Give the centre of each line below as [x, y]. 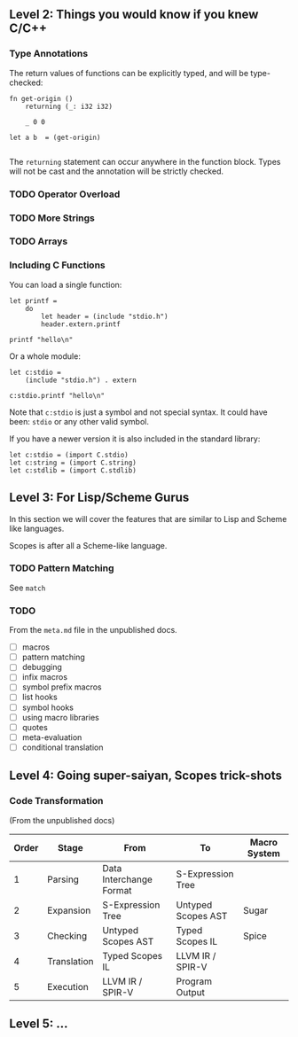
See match [27, 588]
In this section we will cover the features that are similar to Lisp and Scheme [148, 518]
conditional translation [63, 747]
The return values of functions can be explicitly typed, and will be [129, 73]
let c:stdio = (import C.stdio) [69, 455]
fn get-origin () [41, 98]
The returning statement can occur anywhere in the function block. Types [145, 161]
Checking [67, 936]
